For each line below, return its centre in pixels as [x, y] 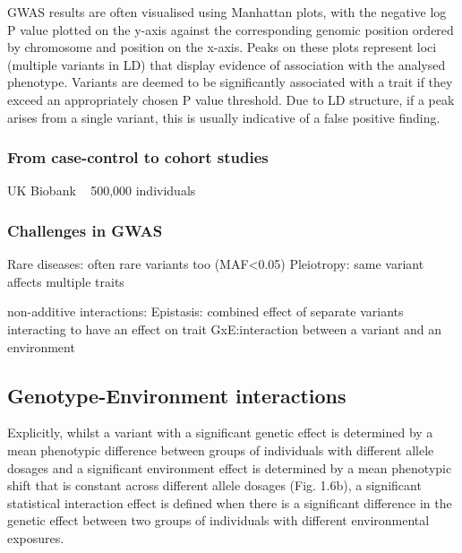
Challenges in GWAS [85, 230]
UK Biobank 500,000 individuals [102, 190]
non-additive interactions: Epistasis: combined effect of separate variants [205, 311]
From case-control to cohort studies [138, 157]
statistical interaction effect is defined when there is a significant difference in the [230, 502]
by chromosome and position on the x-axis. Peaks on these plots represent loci [222, 47]
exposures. [36, 537]
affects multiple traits [66, 281]
